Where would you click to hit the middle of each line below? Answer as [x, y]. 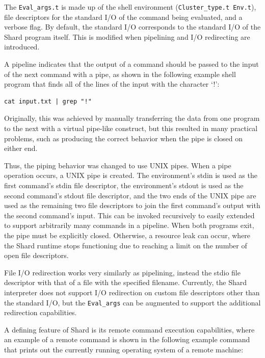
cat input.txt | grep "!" [48, 101]
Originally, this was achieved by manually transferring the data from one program [132, 118]
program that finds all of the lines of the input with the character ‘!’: [112, 84]
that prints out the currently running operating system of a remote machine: [124, 349]
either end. [21, 148]
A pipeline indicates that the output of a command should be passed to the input [131, 64]
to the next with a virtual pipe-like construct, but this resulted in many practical [131, 128]
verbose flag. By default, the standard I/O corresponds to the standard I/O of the [132, 27]
